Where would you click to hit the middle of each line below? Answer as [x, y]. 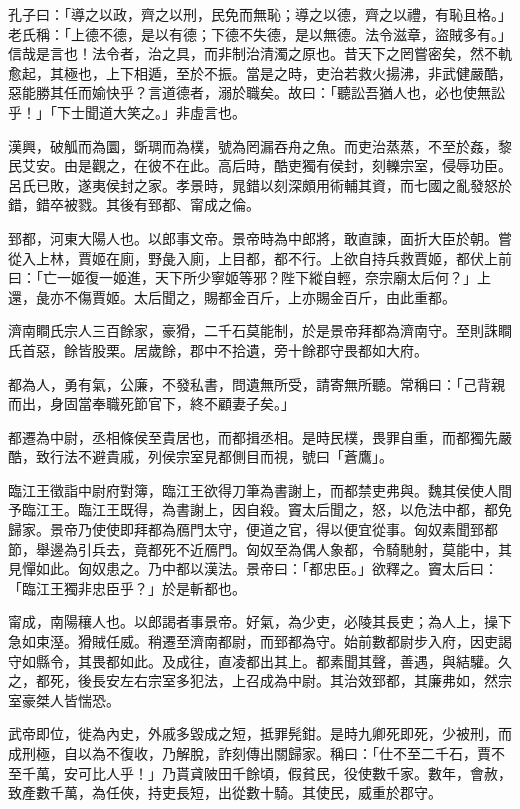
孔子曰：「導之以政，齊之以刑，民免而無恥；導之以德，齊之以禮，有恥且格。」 [260, 14]
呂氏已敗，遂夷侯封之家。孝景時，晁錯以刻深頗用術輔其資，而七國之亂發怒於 [260, 184]
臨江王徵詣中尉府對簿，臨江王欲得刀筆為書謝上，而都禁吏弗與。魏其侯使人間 [260, 489]
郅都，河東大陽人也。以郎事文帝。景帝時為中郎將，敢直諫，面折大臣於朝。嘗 [260, 237]
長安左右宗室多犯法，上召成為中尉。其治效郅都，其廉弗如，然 [294, 680]
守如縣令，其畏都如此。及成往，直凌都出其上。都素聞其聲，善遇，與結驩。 [253, 660]
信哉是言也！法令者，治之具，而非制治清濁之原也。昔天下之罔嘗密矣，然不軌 [260, 53]
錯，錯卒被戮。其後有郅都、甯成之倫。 [134, 204]
